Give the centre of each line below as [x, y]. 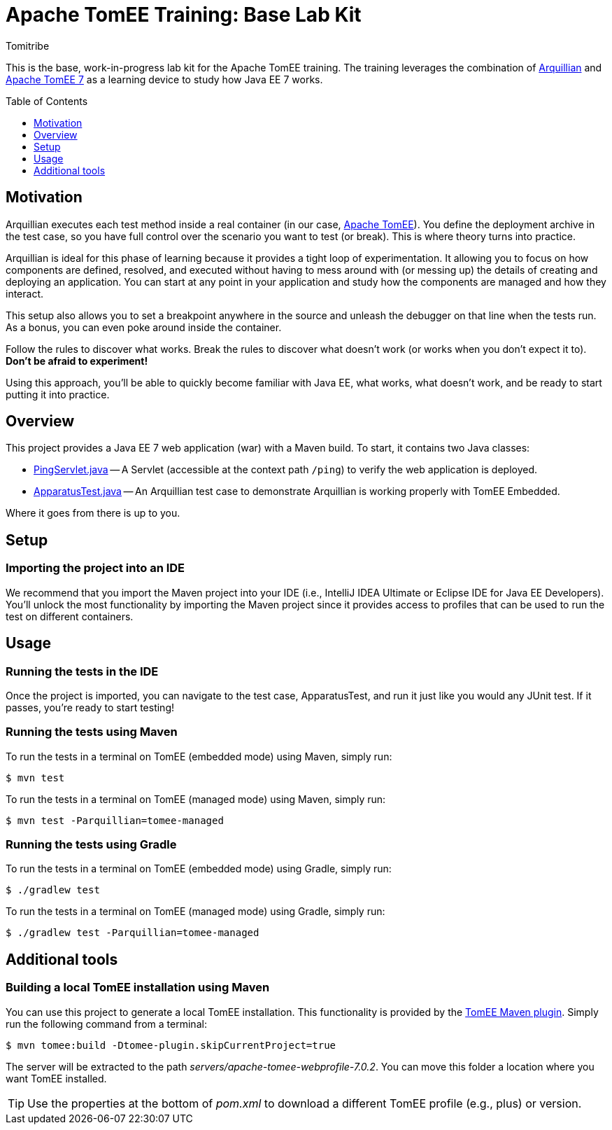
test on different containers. [70, 616]
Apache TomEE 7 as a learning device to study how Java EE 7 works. [164, 79]
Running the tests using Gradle [91, 844]
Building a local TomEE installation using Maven [138, 988]
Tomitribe [28, 46]
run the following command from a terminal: [106, 1024]
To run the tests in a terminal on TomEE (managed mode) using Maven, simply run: [196, 799]
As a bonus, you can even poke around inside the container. [144, 327]
